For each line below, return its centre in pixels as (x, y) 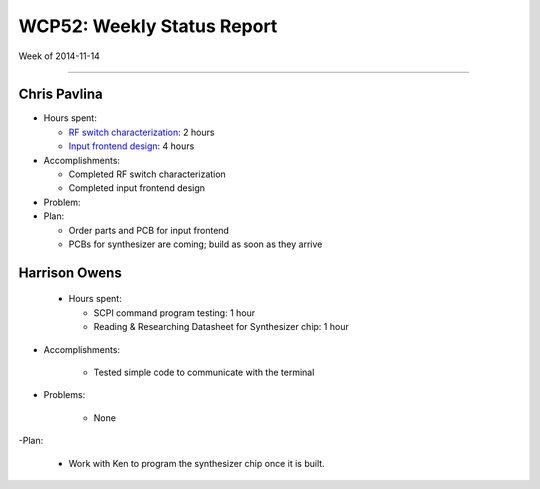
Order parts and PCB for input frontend (149, 230)
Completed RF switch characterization (147, 174)
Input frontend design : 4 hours (131, 146)
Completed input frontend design (136, 188)
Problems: (64, 395)
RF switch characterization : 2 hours (141, 132)
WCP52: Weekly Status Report (148, 26)
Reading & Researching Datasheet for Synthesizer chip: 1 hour (221, 327)
